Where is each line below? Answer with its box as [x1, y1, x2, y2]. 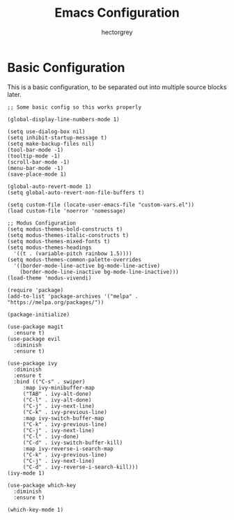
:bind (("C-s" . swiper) [13, 378, 86, 385]
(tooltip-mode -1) [7, 152, 61, 160]
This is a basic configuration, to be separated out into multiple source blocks [7, 82, 227, 91]
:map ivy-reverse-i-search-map [22, 445, 114, 452]
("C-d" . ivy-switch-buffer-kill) [22, 439, 123, 446]
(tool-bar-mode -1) [7, 146, 64, 153]
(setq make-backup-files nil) [7, 140, 95, 147]
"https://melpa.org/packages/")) [7, 298, 104, 306]
